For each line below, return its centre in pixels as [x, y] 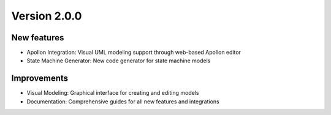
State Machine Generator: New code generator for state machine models [119, 61]
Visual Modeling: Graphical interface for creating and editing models [113, 93]
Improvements [40, 79]
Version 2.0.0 [47, 16]
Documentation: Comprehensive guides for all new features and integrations [123, 102]
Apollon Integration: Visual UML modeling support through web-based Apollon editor [134, 53]
